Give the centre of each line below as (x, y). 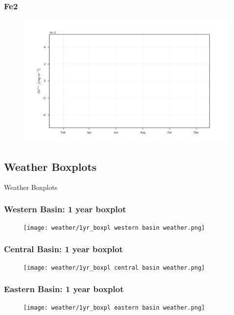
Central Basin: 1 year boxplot (63, 249)
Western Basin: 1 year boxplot (65, 209)
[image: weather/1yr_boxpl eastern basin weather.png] (114, 307)
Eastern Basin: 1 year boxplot (64, 288)
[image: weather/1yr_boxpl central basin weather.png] (114, 268)
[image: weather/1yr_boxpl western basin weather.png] (114, 228)
